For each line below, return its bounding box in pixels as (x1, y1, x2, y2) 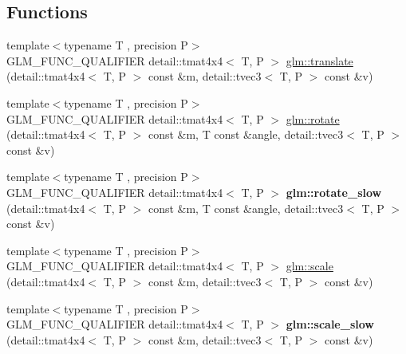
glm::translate (286, 52, 353, 69)
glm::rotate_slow (286, 183, 382, 200)
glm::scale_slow (286, 316, 374, 332)
